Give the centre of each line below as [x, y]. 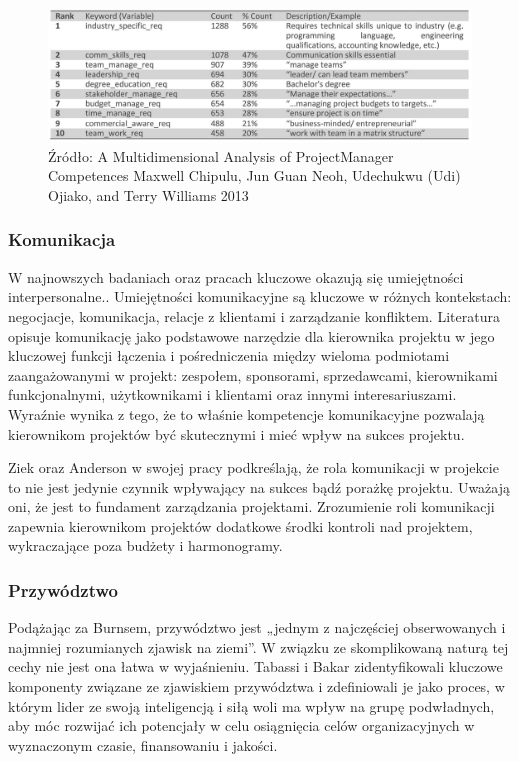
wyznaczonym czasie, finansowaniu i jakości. [143, 744]
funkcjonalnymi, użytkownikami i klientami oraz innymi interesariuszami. [232, 394]
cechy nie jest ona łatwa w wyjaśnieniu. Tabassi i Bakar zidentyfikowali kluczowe [255, 666]
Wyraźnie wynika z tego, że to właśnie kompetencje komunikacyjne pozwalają [246, 413]
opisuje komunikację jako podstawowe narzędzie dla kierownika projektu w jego [251, 335]
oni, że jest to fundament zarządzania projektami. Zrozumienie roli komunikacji [251, 506]
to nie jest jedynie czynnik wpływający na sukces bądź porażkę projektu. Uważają [259, 486]
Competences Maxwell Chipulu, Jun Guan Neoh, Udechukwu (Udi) [254, 175]
